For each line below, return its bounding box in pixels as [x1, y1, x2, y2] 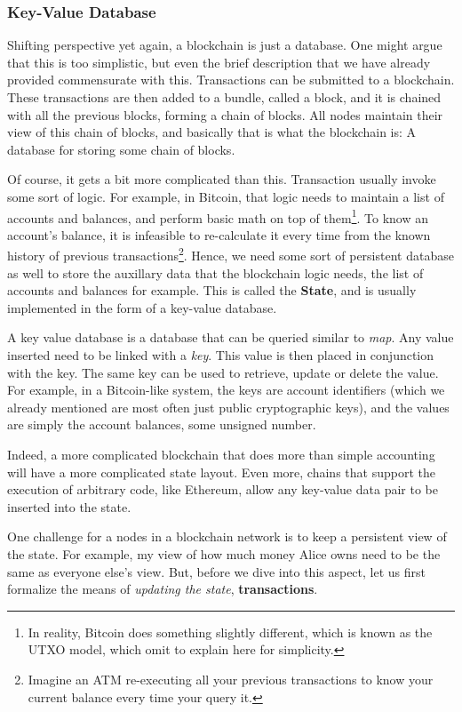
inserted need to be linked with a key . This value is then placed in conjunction [7, 346, 434, 364]
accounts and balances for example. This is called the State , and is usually [7, 281, 417, 300]
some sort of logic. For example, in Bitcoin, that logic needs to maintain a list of [7, 187, 444, 205]
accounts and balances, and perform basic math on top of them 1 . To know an [7, 205, 428, 227]
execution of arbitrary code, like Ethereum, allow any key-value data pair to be [7, 480, 438, 499]
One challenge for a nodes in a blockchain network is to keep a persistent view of [7, 527, 447, 546]
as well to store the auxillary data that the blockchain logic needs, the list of [7, 263, 424, 282]
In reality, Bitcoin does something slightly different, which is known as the [28, 622, 433, 641]
